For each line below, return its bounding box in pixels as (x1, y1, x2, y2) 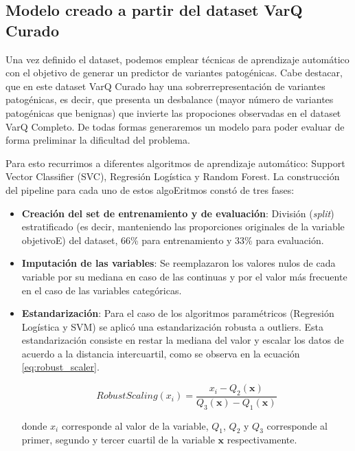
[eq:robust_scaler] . (21, 360, 100, 374)
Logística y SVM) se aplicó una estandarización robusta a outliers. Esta (21, 319, 324, 333)
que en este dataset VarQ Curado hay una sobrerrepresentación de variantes (5, 78, 325, 93)
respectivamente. (227, 432, 297, 447)
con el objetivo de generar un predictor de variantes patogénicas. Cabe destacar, (5, 65, 343, 80)
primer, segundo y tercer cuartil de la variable (21, 432, 215, 447)
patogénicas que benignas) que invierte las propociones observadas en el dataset (5, 105, 341, 120)
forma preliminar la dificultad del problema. (5, 133, 190, 147)
